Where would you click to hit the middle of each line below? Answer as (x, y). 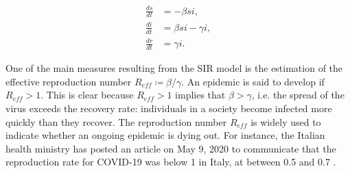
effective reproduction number (69, 81)
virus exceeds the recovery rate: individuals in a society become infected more (169, 108)
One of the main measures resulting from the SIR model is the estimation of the (174, 68)
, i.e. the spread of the (298, 95)
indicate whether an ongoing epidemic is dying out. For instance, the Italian (165, 135)
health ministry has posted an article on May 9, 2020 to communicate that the (171, 148)
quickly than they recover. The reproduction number (116, 121)
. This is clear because (87, 95)
